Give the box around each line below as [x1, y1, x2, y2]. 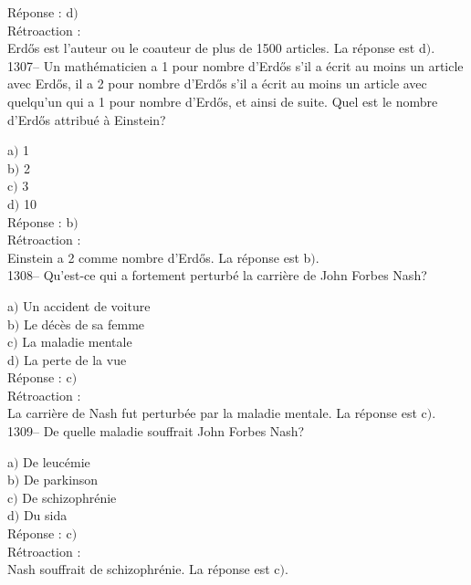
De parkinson [23, 470, 99, 489]
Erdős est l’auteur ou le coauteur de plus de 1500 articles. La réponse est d [7, 38, 426, 57]
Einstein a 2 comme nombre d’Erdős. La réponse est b [7, 247, 311, 266]
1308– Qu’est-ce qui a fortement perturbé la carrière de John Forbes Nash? [7, 266, 427, 285]
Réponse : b [7, 212, 74, 231]
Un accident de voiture [23, 296, 151, 315]
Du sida [23, 506, 68, 525]
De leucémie [23, 452, 90, 471]
